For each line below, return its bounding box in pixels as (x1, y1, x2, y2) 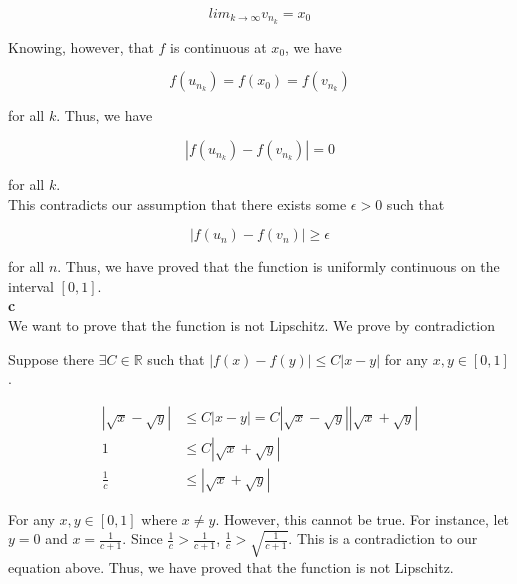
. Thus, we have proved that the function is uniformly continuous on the (57, 256, 500, 277)
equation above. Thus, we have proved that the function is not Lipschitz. (8, 556, 454, 577)
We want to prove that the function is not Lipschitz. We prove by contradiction (8, 315, 495, 336)
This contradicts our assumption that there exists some (8, 193, 347, 214)
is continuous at (170, 36, 267, 57)
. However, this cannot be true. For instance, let (215, 508, 510, 529)
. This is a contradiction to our (288, 528, 478, 549)
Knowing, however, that (8, 36, 154, 57)
